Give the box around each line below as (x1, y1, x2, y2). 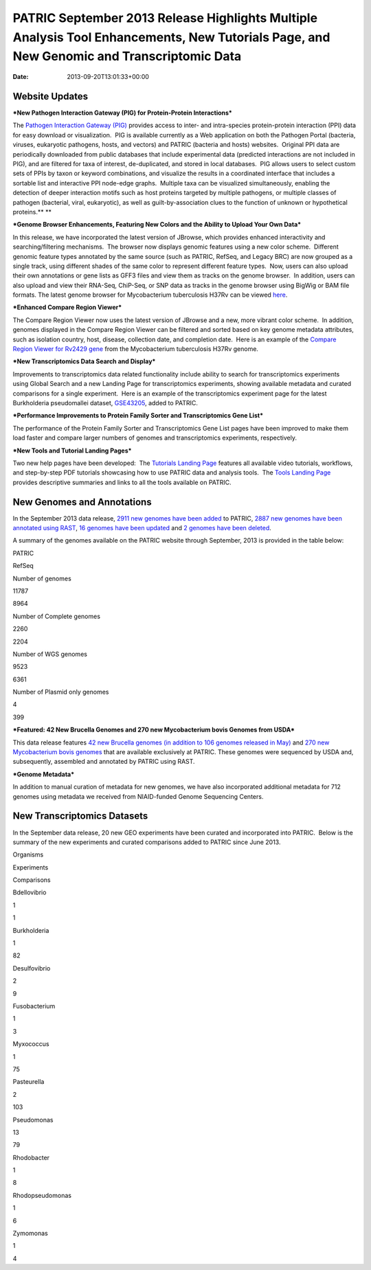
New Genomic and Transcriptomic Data (12, 49, 242, 65)
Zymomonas (12, 1229, 48, 1238)
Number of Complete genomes (12, 612, 101, 620)
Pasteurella (12, 1078, 45, 1086)
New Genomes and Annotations (12, 496, 152, 508)
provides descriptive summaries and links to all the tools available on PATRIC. (12, 478, 232, 486)
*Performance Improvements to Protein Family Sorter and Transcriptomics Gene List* (12, 411, 264, 420)
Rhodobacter (12, 1153, 50, 1161)
